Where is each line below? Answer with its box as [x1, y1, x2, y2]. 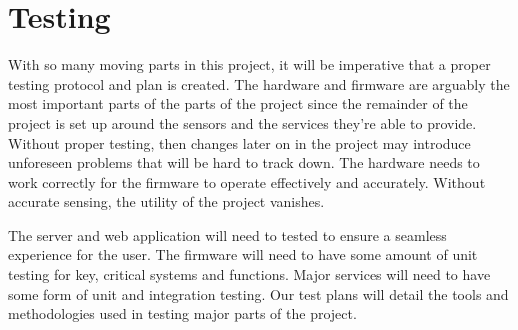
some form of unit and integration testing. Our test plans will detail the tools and [8, 283, 509, 304]
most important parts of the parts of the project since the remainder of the [8, 93, 468, 114]
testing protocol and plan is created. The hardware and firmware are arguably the [8, 73, 510, 94]
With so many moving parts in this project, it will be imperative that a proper [8, 54, 491, 75]
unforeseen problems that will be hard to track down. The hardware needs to [8, 152, 480, 173]
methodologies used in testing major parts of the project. [8, 303, 357, 324]
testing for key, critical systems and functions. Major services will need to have [8, 264, 491, 285]
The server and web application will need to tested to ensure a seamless [8, 224, 447, 245]
